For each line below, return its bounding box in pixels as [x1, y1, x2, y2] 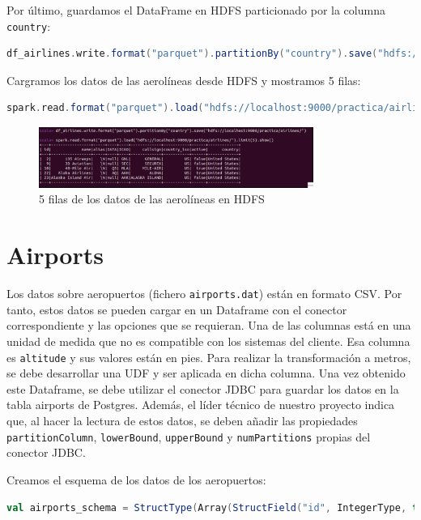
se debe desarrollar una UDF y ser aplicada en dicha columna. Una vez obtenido [6, 364, 406, 381]
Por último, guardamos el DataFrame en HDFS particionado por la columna [6, 2, 385, 18]
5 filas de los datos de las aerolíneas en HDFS [39, 190, 265, 207]
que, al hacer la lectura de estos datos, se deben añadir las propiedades [6, 412, 358, 429]
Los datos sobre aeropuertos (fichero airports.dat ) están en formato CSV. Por [6, 285, 402, 302]
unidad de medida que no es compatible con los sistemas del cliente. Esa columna [6, 333, 410, 350]
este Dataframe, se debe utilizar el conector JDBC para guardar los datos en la [6, 380, 399, 397]
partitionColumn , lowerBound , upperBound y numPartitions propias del [6, 428, 371, 445]
